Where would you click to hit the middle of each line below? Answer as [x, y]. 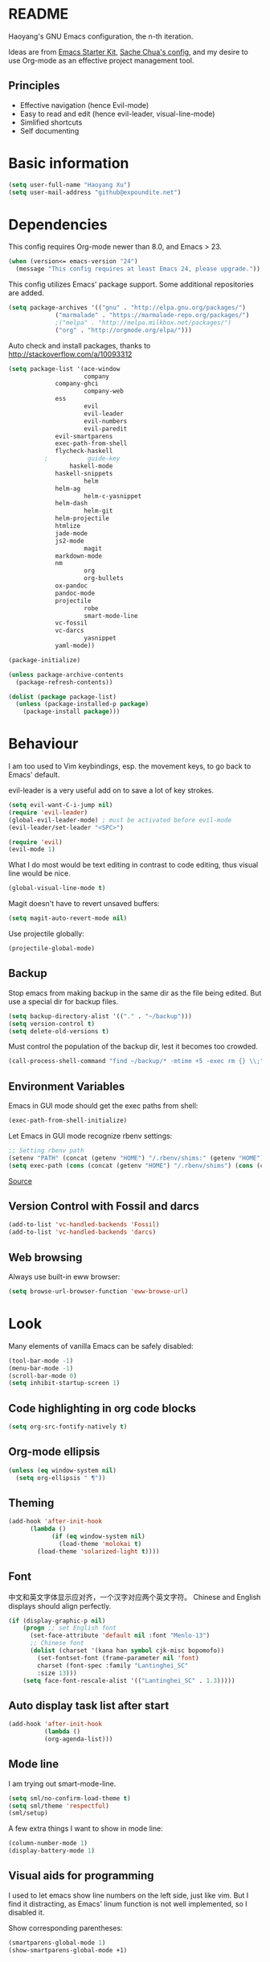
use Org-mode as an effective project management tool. [101, 60]
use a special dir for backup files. [63, 1001]
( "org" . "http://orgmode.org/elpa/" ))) [124, 330]
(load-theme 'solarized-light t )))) [98, 1551]
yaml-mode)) [75, 645]
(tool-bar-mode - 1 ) [41, 1361]
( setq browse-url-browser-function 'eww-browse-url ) [98, 1291]
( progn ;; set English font [70, 1628]
